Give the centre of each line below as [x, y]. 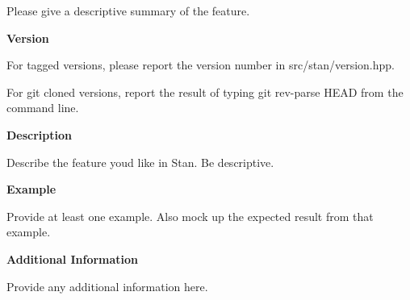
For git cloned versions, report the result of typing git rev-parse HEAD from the [205, 92]
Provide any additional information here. [107, 286]
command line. [43, 108]
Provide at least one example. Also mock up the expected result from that [190, 216]
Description [40, 134]
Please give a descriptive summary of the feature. [128, 10]
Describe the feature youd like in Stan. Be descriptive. [140, 162]
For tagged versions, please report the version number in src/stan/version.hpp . [201, 65]
